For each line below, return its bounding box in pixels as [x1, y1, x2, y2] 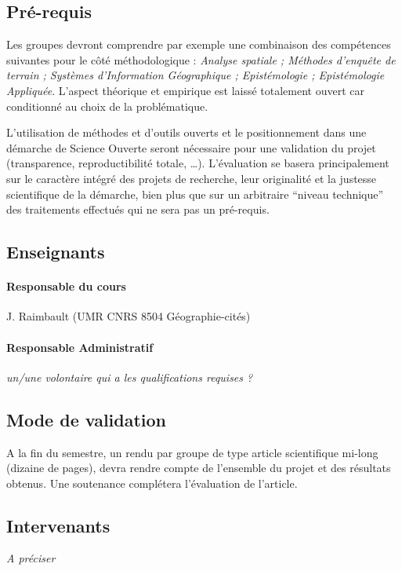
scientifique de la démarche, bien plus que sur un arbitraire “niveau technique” [6, 185, 384, 202]
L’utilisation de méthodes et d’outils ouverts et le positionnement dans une [6, 124, 367, 141]
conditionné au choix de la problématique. [6, 97, 208, 114]
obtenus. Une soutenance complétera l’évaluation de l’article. [6, 474, 298, 491]
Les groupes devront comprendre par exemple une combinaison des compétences [6, 36, 391, 53]
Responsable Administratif [6, 339, 154, 355]
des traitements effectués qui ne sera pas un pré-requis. [6, 201, 270, 218]
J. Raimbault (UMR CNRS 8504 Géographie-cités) [6, 308, 251, 324]
